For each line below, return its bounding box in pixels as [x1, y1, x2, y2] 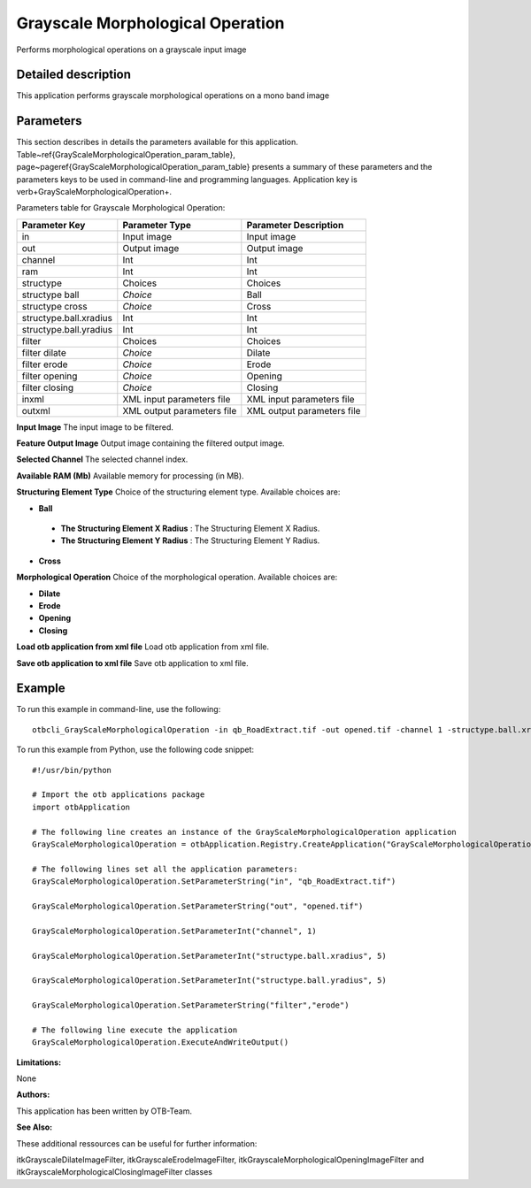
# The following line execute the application [32, 1024, 238, 1035]
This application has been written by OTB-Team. [16, 1106, 193, 1116]
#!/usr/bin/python [32, 765, 112, 775]
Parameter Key [21, 218, 86, 231]
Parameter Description [246, 218, 344, 231]
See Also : [16, 1122, 53, 1132]
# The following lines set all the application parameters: [32, 863, 298, 874]
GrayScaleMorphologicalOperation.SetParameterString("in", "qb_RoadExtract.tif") [32, 877, 396, 886]
